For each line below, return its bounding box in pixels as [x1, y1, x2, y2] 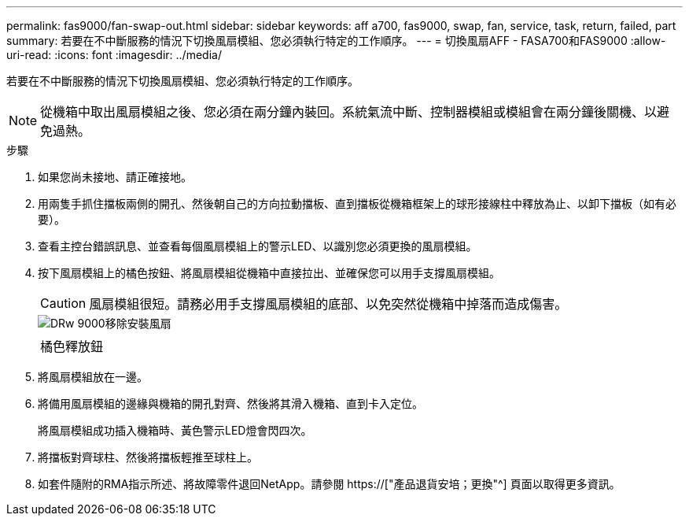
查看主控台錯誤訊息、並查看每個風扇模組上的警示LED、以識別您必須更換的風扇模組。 [38, 239, 477, 253]
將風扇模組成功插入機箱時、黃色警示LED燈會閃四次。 [38, 424, 312, 437]
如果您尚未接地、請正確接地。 [38, 170, 192, 183]
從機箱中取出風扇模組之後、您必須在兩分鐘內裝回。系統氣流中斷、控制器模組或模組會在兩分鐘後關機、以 [40, 104, 658, 120]
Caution [40, 295, 87, 311]
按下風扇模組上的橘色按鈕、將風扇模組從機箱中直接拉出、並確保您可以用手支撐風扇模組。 [38, 266, 500, 280]
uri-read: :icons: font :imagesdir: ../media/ [6, 48, 222, 61]
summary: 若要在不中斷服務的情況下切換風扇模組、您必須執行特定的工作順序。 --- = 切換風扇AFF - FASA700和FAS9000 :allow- [6, 34, 666, 47]
